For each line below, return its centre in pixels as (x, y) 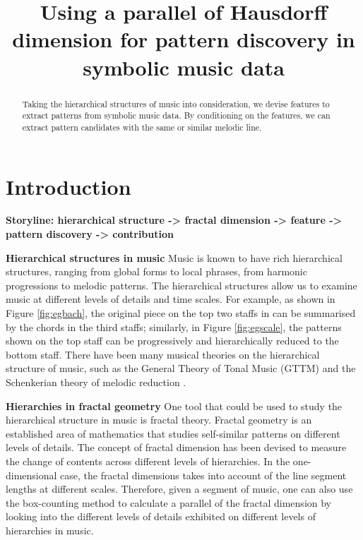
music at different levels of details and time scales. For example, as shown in (171, 299)
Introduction (69, 186)
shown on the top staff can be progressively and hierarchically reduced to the (172, 341)
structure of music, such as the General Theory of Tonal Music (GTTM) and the (181, 368)
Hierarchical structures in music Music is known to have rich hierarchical (174, 257)
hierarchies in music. (50, 530)
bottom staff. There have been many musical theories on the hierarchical (163, 354)
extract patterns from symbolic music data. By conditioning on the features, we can (176, 115)
